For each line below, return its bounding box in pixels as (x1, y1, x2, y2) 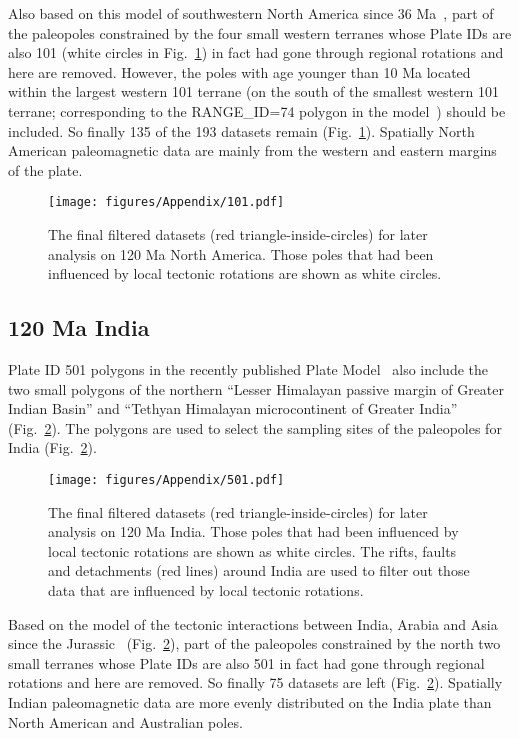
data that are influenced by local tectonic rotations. (48, 579, 364, 600)
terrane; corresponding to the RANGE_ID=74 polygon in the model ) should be (8, 100, 506, 121)
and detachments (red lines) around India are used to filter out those (48, 560, 470, 581)
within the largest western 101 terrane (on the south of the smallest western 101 (8, 81, 499, 102)
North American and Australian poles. (8, 711, 243, 732)
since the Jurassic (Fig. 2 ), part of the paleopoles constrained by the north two (8, 633, 501, 654)
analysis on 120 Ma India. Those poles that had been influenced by (48, 521, 459, 542)
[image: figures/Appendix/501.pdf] (48, 472, 285, 487)
